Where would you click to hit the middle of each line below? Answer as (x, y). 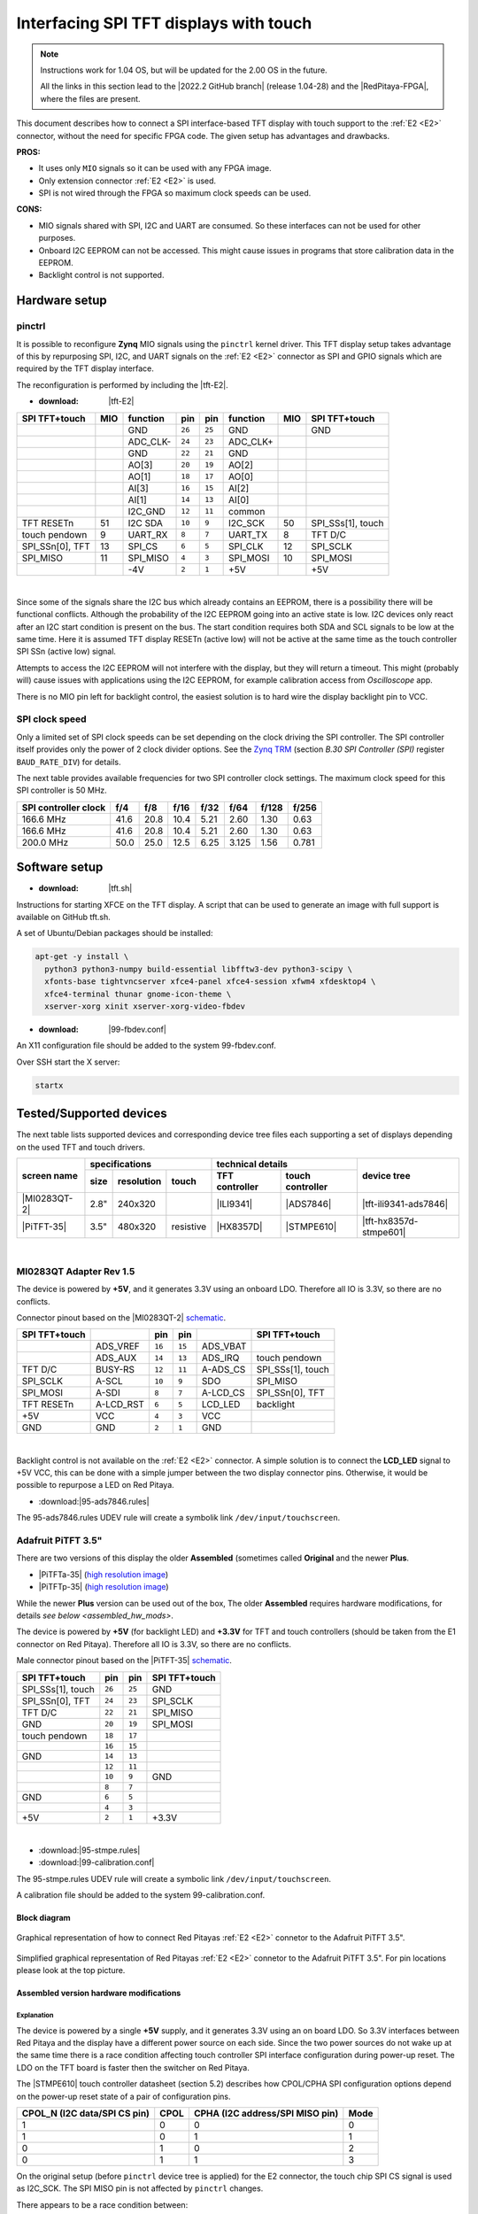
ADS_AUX (116, 1358)
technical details (252, 1164)
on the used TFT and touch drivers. (81, 1147)
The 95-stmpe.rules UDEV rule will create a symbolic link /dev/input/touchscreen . (174, 1878)
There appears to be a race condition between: (102, 2204)
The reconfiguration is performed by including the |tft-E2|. (123, 384)
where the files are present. (90, 98)
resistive (189, 1227)
